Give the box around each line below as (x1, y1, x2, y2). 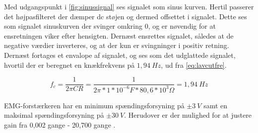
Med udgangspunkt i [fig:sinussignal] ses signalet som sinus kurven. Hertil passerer (4, 1, 254, 11)
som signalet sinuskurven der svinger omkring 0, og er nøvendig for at (4, 21, 216, 31)
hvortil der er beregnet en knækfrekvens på (4, 59, 135, 70)
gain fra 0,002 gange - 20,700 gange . (4, 119, 116, 130)
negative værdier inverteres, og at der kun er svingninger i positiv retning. (4, 40, 229, 50)
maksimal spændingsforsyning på (4, 110, 104, 120)
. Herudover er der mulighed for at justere (124, 110, 252, 120)
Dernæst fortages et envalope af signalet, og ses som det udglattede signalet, (4, 49, 236, 60)
